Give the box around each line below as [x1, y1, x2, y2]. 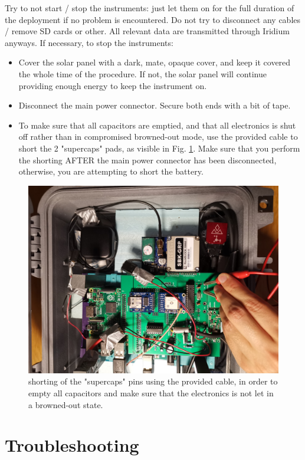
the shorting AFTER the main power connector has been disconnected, [18, 153, 277, 166]
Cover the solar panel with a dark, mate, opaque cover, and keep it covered [18, 56, 291, 68]
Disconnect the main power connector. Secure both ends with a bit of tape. [18, 99, 291, 111]
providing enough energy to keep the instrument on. [18, 79, 207, 91]
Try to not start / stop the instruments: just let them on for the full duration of [5, 2, 294, 14]
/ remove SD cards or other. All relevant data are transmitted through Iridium [5, 25, 290, 37]
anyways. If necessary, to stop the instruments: [5, 36, 173, 48]
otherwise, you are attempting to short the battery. [18, 165, 204, 178]
